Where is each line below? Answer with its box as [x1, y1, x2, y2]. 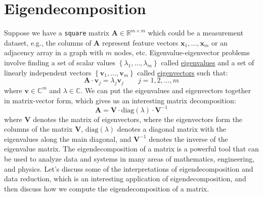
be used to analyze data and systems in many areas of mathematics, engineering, [4, 153, 255, 164]
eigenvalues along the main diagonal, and [4, 133, 131, 144]
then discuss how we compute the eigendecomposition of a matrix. [4, 183, 209, 193]
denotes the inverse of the [149, 133, 228, 144]
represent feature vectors [102, 37, 179, 48]
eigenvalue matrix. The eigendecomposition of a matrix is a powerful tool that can [4, 143, 259, 154]
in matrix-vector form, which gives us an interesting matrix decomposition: [4, 95, 236, 105]
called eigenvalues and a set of [161, 57, 254, 67]
